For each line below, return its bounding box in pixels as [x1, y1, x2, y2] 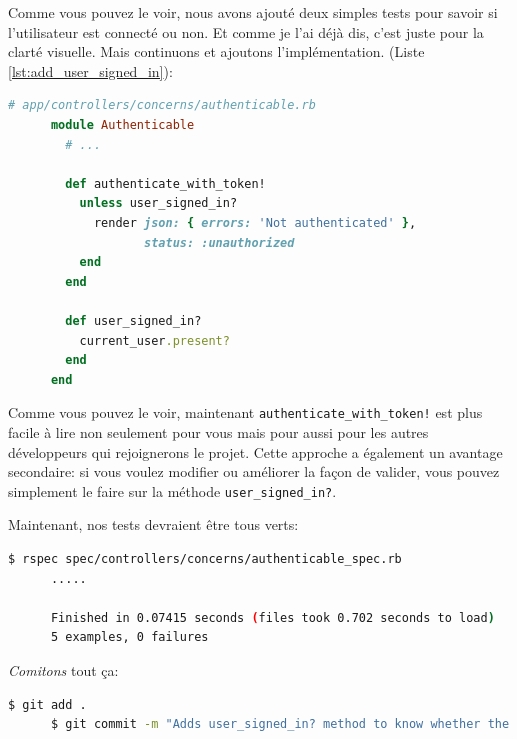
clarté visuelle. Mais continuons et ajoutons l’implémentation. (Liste [8, 41, 425, 62]
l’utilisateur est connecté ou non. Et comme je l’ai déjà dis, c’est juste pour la [8, 21, 484, 42]
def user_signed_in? [65, 313, 202, 328]
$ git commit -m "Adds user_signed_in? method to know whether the [50, 717, 510, 732]
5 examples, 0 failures [50, 630, 209, 645]
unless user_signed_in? [79, 196, 238, 211]
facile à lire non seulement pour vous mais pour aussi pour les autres [8, 421, 429, 442]
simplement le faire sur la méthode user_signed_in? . [8, 480, 337, 501]
